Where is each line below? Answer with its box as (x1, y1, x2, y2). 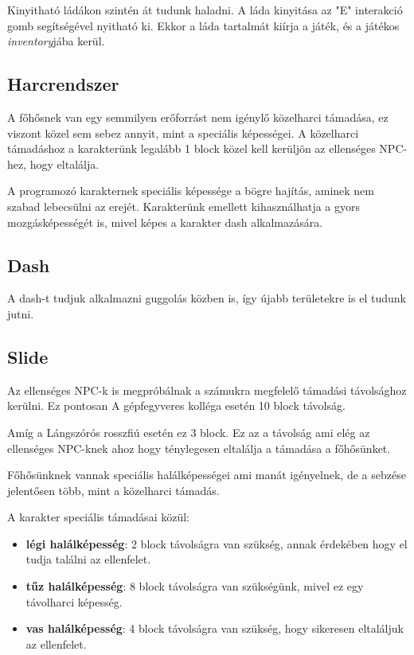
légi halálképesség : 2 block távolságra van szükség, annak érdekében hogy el (25, 535, 408, 552)
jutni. (7, 305, 34, 322)
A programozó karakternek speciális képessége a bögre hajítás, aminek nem (7, 182, 374, 199)
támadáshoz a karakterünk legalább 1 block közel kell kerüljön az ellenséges (7, 140, 376, 157)
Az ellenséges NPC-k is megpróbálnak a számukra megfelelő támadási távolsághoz (7, 381, 407, 398)
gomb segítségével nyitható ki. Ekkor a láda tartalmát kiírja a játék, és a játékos (7, 17, 400, 33)
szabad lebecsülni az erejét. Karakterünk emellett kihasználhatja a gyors (7, 197, 361, 214)
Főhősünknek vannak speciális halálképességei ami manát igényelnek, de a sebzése (7, 466, 406, 483)
